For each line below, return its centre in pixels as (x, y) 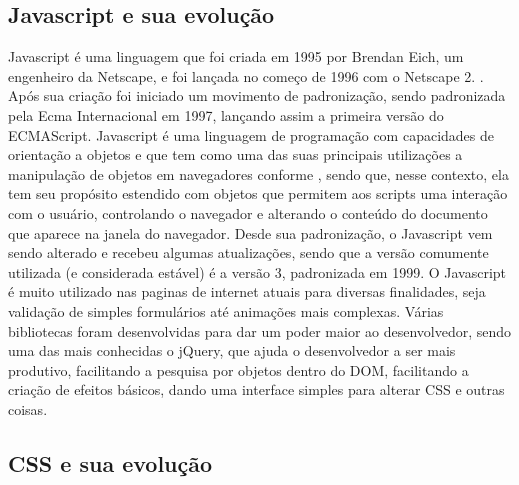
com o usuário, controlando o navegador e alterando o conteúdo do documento (248, 212)
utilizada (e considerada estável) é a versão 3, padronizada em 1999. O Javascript (257, 271)
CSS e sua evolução (110, 462)
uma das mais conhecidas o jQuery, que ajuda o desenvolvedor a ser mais (232, 350)
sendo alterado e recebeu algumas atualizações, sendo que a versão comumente (248, 252)
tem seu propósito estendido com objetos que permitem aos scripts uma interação (258, 193)
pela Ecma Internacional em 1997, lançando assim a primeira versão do (226, 114)
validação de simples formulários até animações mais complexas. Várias (226, 310)
